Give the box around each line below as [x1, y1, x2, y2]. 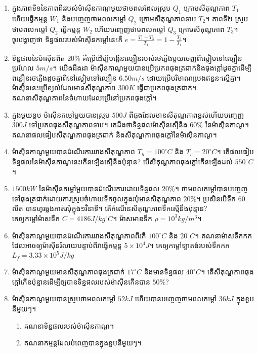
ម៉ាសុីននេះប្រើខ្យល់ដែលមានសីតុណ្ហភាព [12, 82, 116, 93]
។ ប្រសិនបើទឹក [196, 193, 236, 203]
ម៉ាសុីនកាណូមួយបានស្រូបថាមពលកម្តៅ [12, 293, 116, 304]
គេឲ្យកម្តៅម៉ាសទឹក [12, 213, 60, 223]
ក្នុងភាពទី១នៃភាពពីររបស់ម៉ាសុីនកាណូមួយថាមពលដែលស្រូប [12, 3, 171, 13]
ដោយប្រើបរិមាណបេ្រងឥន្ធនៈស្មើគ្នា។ [147, 72, 241, 83]
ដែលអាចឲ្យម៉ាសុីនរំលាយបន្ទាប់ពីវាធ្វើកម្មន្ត [12, 240, 122, 251]
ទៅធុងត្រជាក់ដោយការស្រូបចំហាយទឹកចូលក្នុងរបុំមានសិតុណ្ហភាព [12, 193, 181, 203]
